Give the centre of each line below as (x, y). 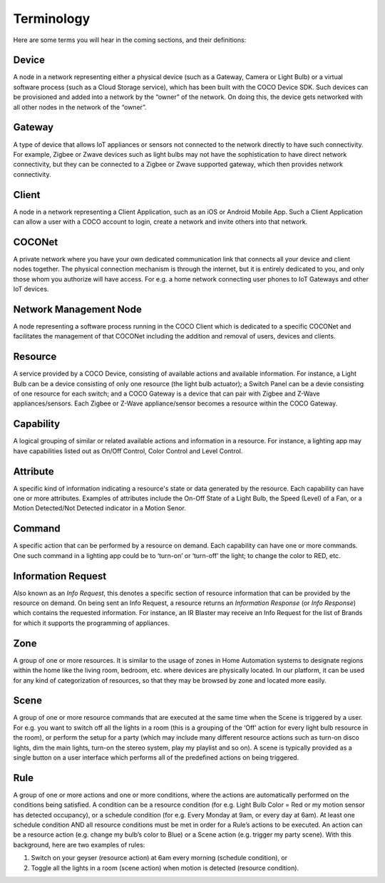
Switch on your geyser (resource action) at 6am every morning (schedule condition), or (159, 858)
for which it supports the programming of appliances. (92, 623)
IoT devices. (31, 289)
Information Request (60, 576)
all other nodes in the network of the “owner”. (80, 107)
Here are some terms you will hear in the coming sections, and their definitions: (130, 40)
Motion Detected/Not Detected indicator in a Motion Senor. (100, 508)
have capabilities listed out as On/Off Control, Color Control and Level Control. (128, 451)
